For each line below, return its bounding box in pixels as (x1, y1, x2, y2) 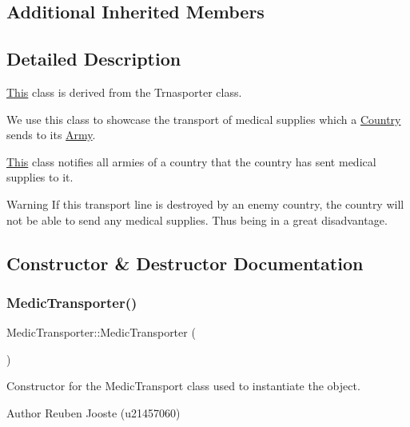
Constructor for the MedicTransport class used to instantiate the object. (6, 377, 360, 394)
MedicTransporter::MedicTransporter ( (6, 324, 196, 341)
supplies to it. (6, 169, 74, 186)
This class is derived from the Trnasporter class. (6, 83, 242, 100)
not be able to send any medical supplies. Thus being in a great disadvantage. (6, 211, 388, 228)
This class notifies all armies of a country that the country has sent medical (6, 153, 376, 170)
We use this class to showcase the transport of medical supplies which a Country (6, 110, 401, 127)
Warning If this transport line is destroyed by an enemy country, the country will (6, 195, 404, 212)
